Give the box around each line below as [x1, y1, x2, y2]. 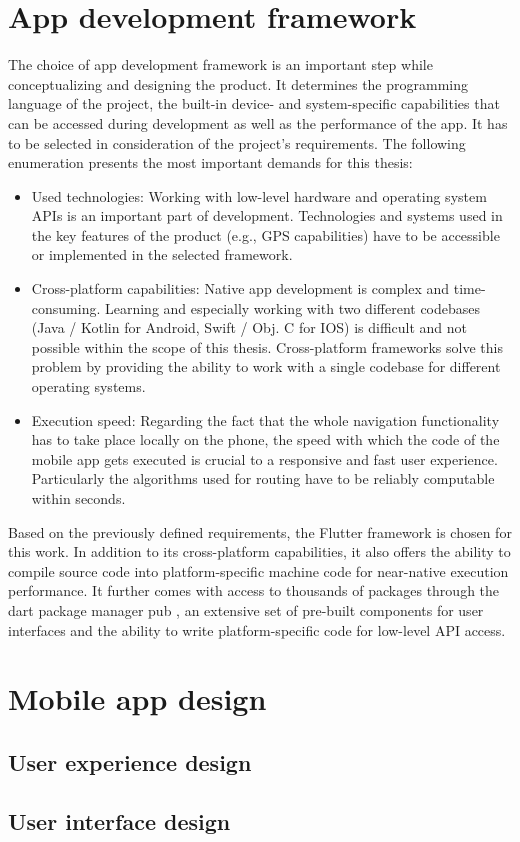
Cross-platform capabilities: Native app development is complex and [31, 278, 450, 299]
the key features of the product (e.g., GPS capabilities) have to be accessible [31, 224, 500, 245]
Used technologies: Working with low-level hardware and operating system [31, 185, 487, 206]
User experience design [8, 746, 252, 777]
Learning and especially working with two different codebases [104, 297, 481, 318]
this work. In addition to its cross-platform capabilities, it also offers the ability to [8, 541, 511, 562]
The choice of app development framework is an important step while [8, 54, 433, 75]
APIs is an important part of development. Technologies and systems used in [31, 205, 503, 226]
